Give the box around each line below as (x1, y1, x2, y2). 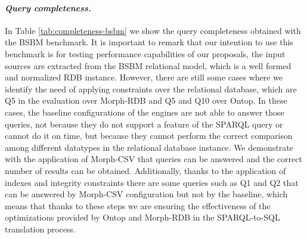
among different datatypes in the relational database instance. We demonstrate (5, 141, 293, 153)
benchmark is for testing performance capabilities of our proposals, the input (5, 47, 286, 60)
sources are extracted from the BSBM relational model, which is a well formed (5, 59, 292, 72)
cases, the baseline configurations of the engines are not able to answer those (5, 105, 284, 118)
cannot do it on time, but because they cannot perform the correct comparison (5, 129, 293, 142)
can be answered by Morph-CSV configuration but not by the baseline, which (5, 188, 288, 200)
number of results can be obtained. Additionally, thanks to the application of (5, 164, 286, 176)
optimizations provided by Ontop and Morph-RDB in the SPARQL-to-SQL (5, 211, 280, 224)
